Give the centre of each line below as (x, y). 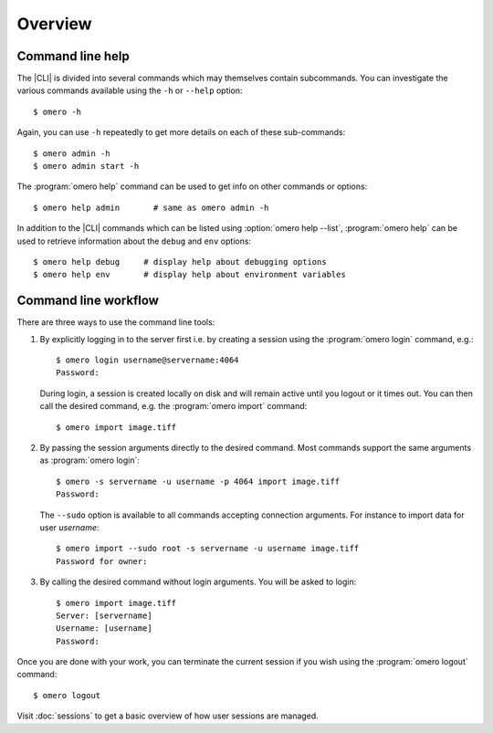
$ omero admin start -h (86, 166)
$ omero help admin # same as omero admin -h (151, 207)
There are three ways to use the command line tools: (116, 322)
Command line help (73, 56)
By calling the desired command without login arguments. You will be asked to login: (198, 582)
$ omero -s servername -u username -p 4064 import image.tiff (198, 481)
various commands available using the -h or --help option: (130, 90)
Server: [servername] (104, 615)
